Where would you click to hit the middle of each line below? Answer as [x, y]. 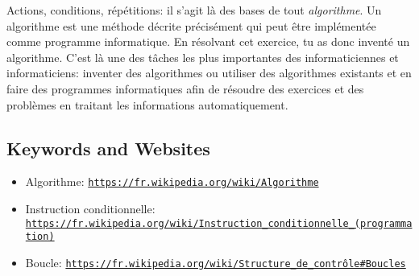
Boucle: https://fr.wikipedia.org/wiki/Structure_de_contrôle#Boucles [216, 262]
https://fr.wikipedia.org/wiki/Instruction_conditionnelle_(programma [219, 223]
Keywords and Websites [108, 148]
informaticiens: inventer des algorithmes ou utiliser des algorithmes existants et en [209, 73]
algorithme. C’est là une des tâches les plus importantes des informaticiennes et [203, 57]
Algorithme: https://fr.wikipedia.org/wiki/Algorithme [172, 181]
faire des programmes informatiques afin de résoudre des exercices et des [185, 88]
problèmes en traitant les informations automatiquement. [147, 104]
